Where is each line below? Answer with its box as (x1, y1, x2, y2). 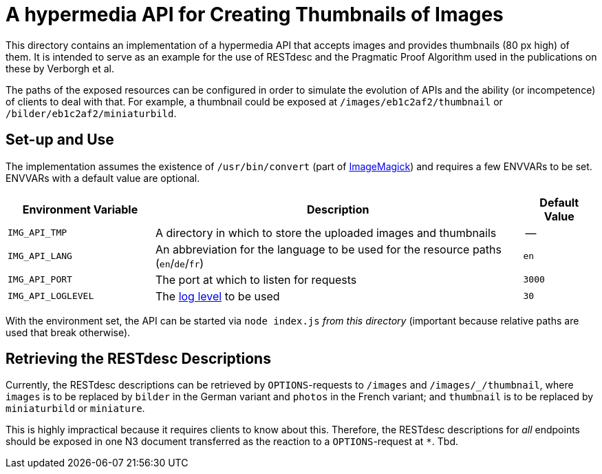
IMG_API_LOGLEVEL (8, 291, 94, 302)
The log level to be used (155, 289, 280, 303)
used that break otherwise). (6, 326, 131, 338)
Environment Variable (22, 202, 138, 216)
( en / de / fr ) (155, 256, 204, 270)
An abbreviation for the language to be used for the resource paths (155, 242, 502, 256)
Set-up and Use (6, 131, 114, 149)
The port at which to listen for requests (155, 272, 357, 287)
